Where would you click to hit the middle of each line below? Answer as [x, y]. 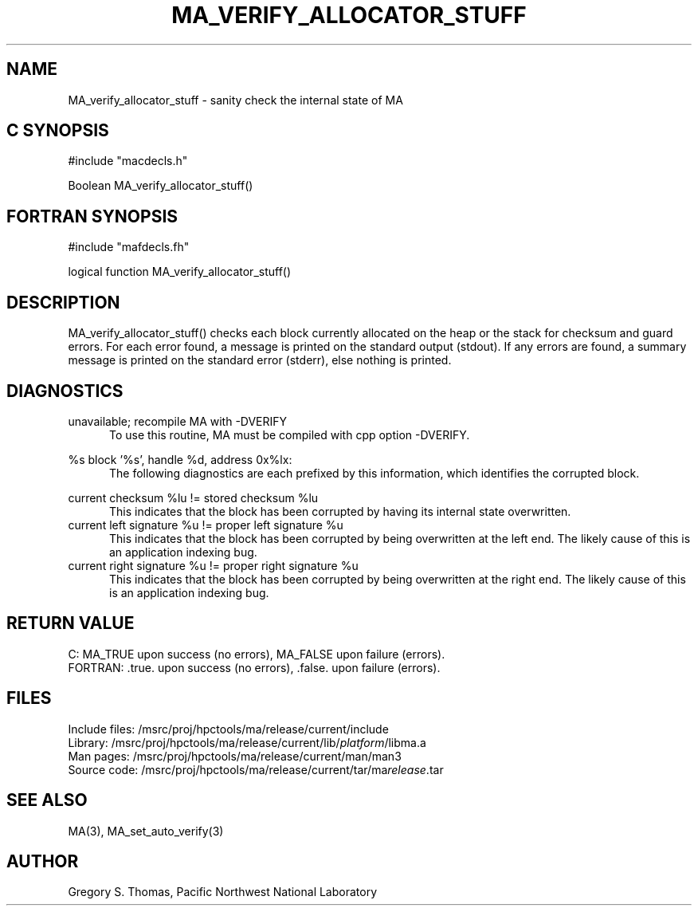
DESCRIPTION [63, 302]
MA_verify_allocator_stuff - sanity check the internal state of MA [235, 100]
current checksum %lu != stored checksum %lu [193, 497]
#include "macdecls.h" [128, 161]
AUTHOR [43, 861]
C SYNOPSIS [58, 131]
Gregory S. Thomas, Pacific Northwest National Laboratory [223, 892]
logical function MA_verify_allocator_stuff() [180, 272]
